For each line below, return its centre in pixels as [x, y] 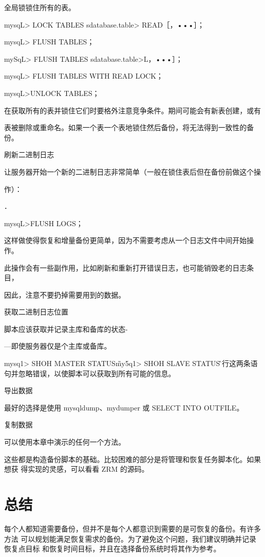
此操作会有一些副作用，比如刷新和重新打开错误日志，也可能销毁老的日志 [125, 267]
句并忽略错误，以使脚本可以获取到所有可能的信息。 [90, 373]
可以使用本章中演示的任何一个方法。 [65, 442]
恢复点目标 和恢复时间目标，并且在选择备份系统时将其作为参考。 [112, 549]
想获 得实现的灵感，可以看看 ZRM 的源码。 [76, 469]
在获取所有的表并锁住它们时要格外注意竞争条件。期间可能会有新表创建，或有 [132, 110]
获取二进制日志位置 [36, 312]
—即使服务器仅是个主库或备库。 [58, 346]
